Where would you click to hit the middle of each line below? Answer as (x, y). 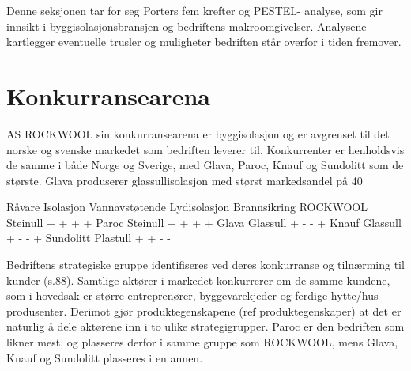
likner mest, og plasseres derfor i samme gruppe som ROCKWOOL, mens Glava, (202, 342)
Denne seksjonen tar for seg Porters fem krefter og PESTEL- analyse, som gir (194, 10)
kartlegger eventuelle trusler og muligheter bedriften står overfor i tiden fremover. (204, 42)
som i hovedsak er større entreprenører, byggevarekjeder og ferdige (167, 295)
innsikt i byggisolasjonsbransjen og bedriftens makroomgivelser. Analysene (187, 26)
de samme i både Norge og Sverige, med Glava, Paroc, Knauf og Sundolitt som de (205, 165)
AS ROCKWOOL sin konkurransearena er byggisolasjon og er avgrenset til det (198, 133)
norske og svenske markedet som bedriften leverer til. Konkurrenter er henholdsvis (205, 149)
